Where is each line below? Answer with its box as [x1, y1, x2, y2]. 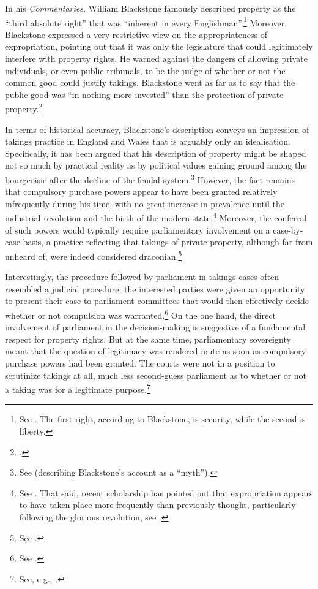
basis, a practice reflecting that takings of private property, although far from [23, 235, 313, 248]
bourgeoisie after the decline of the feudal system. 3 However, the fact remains [5, 172, 295, 186]
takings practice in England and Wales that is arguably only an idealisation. [5, 135, 290, 148]
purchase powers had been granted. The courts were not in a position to [5, 356, 275, 369]
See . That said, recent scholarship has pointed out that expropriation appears [19, 486, 313, 499]
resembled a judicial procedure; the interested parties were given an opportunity [5, 282, 305, 295]
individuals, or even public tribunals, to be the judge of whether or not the [5, 64, 286, 77]
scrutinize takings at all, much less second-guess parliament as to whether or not [5, 368, 307, 381]
